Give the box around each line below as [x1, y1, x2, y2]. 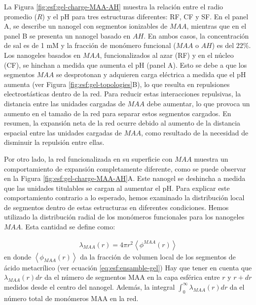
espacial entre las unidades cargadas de [4, 127, 122, 137]
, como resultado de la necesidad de [141, 127, 249, 137]
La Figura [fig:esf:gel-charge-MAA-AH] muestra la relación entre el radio [4, 1, 223, 11]
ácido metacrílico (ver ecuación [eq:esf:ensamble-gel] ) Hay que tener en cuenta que [4, 262, 252, 272]
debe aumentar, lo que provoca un [146, 98, 250, 108]
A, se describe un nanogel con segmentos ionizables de [4, 21, 168, 31]
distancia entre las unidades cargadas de [4, 98, 125, 108]
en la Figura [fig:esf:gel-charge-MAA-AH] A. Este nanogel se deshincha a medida [4, 173, 246, 183]
